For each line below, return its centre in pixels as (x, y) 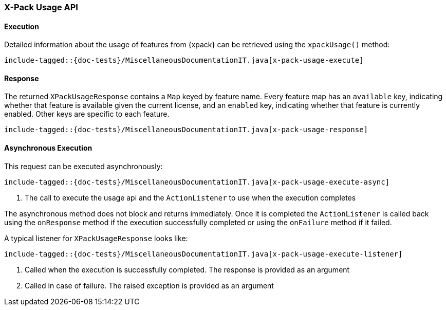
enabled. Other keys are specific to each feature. (87, 114)
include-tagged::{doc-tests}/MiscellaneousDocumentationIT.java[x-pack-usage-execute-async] (197, 182)
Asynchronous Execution (48, 148)
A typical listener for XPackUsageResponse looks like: (96, 238)
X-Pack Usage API (41, 7)
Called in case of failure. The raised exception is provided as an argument (149, 285)
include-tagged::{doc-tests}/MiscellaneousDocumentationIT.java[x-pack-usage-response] (186, 130)
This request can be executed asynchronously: (83, 166)
